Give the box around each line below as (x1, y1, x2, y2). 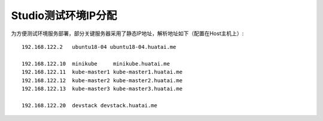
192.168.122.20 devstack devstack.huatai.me (22, 102, 158, 108)
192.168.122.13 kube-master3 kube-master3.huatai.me (22, 85, 182, 92)
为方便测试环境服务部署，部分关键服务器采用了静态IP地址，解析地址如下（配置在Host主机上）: (11, 30, 244, 37)
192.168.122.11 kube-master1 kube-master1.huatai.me (22, 69, 182, 76)
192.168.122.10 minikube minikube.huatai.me (22, 60, 170, 67)
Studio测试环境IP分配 (11, 9, 117, 22)
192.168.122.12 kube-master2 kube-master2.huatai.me (22, 77, 182, 83)
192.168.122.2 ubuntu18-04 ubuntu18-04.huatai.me (22, 44, 176, 50)
